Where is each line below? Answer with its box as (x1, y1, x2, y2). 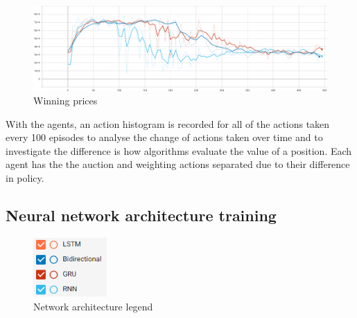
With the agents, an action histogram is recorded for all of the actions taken (6, 116, 330, 131)
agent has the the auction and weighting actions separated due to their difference (6, 157, 350, 171)
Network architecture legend (33, 299, 153, 313)
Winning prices (33, 93, 98, 108)
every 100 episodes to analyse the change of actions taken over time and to (6, 130, 323, 144)
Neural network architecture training (6, 205, 277, 226)
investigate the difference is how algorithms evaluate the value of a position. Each (6, 143, 352, 158)
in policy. (6, 171, 44, 185)
